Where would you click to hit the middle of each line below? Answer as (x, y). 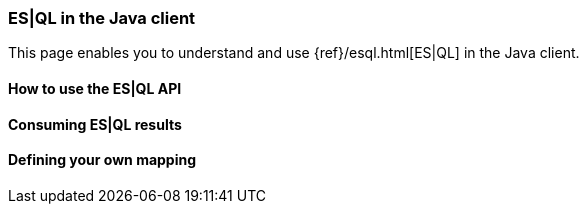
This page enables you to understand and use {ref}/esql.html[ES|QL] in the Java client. (294, 53)
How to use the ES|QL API (95, 88)
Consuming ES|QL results (95, 124)
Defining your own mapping (102, 160)
